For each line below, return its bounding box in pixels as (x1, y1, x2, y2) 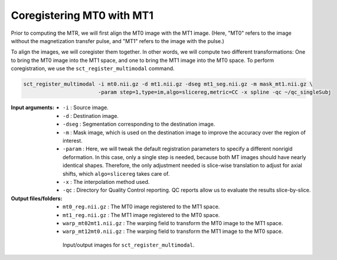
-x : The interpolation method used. (63, 178, 150, 185)
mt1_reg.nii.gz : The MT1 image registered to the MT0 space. (63, 211, 220, 218)
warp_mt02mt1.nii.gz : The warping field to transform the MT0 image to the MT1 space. (63, 219, 283, 226)
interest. (63, 137, 83, 144)
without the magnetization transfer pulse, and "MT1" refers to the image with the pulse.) (11, 37, 224, 44)
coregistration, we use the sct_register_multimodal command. (11, 65, 175, 72)
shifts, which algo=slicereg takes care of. (63, 170, 170, 177)
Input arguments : (11, 104, 55, 111)
